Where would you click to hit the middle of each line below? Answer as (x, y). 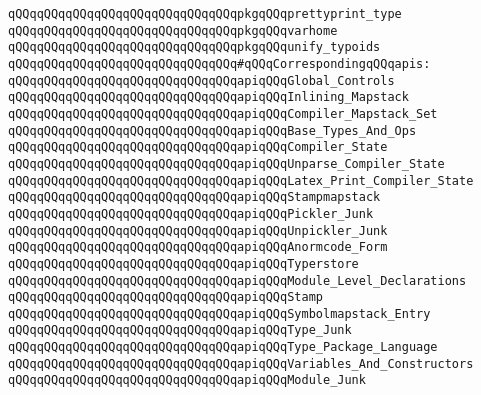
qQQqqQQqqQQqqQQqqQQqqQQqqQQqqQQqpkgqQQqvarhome (173, 30)
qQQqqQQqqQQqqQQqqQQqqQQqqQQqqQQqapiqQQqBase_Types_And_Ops (212, 130)
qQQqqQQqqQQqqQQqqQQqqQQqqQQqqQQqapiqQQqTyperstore (183, 263)
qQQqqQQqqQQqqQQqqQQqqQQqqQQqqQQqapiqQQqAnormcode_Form (198, 247)
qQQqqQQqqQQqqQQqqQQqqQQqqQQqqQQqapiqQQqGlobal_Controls (201, 80)
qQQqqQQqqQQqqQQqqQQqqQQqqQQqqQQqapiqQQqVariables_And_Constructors (241, 363)
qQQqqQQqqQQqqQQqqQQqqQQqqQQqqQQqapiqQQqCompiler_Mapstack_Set (223, 113)
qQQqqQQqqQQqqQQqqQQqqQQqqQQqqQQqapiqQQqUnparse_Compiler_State (226, 163)
